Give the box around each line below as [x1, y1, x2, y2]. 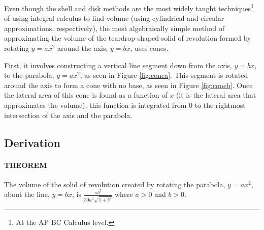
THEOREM [4, 159, 47, 170]
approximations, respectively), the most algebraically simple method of [4, 22, 225, 33]
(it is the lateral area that [176, 90, 256, 100]
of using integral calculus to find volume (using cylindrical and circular [4, 13, 224, 23]
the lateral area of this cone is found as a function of [4, 90, 168, 100]
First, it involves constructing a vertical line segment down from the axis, [4, 60, 232, 70]
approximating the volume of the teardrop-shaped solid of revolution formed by [4, 33, 251, 43]
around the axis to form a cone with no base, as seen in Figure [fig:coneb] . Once [4, 79, 253, 90]
